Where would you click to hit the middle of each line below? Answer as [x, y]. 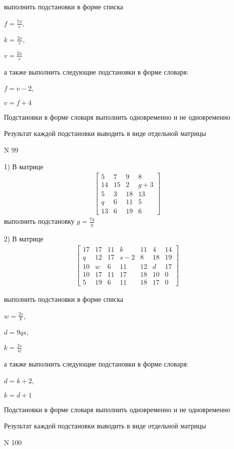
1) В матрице [24, 166]
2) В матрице [24, 239]
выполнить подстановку [39, 221]
